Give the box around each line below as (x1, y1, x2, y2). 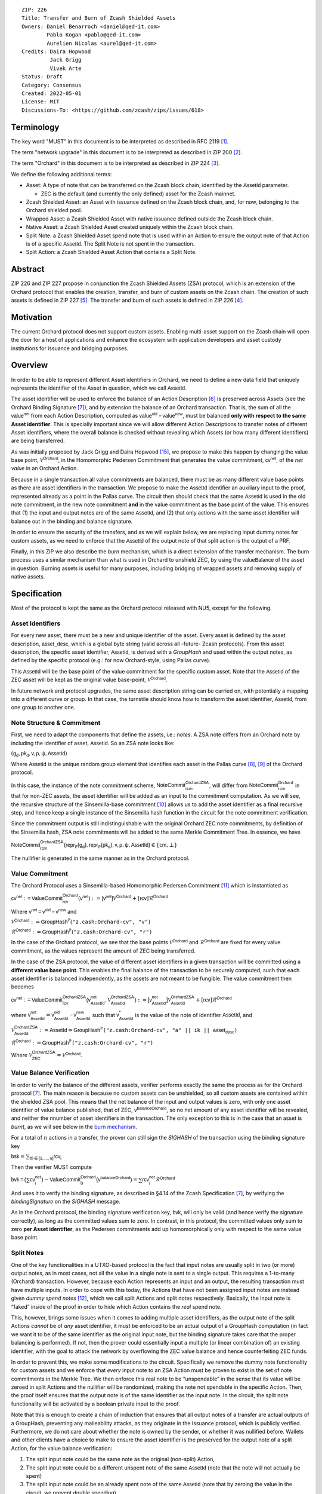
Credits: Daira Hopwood (21, 48, 91, 55)
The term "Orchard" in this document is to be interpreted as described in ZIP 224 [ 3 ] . (11, 160, 220, 167)
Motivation (11, 312, 52, 322)
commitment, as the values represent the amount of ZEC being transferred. (11, 947, 196, 954)
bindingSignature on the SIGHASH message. (11, 1198, 120, 1205)
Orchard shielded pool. (26, 207, 83, 214)
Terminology (11, 122, 60, 132)
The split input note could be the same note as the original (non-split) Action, (26, 1456, 215, 1463)
